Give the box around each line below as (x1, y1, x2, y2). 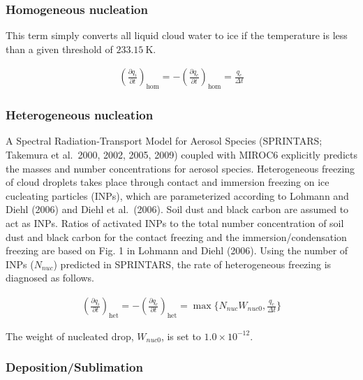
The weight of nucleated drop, (6, 328, 134, 343)
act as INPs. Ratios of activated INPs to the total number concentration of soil (6, 216, 344, 231)
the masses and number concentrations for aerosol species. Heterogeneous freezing (6, 161, 355, 175)
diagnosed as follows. (6, 270, 95, 285)
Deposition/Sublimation (6, 358, 143, 376)
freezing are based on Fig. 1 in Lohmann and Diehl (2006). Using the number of (6, 243, 348, 258)
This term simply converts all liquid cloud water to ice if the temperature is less (6, 28, 348, 43)
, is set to (161, 328, 201, 343)
